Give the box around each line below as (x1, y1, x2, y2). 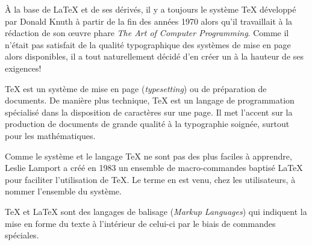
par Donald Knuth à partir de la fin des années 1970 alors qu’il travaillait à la (5, 14, 293, 27)
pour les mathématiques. (5, 129, 96, 141)
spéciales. (5, 229, 39, 241)
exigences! (5, 61, 42, 74)
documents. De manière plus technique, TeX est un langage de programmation (5, 94, 295, 107)
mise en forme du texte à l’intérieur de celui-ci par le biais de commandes (5, 217, 276, 229)
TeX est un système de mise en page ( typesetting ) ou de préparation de (5, 82, 267, 95)
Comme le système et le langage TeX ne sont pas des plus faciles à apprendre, (5, 149, 292, 162)
